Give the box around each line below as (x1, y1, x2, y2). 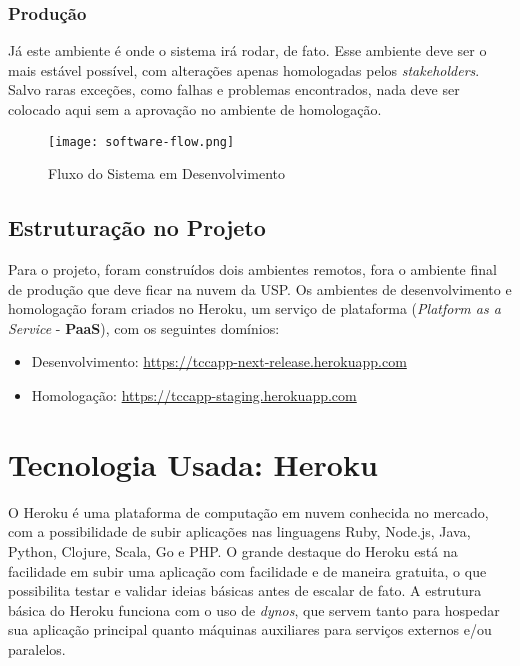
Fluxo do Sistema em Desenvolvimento (48, 163, 285, 184)
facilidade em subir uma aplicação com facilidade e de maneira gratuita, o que (8, 560, 487, 581)
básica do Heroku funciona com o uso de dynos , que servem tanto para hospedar (8, 599, 500, 620)
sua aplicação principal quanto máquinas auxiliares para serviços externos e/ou (8, 619, 492, 640)
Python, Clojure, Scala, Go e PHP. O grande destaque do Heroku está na (8, 540, 458, 561)
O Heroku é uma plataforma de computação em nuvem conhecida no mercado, (8, 501, 489, 522)
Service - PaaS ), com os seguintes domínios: (8, 317, 280, 338)
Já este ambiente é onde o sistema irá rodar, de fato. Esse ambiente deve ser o (8, 40, 487, 61)
